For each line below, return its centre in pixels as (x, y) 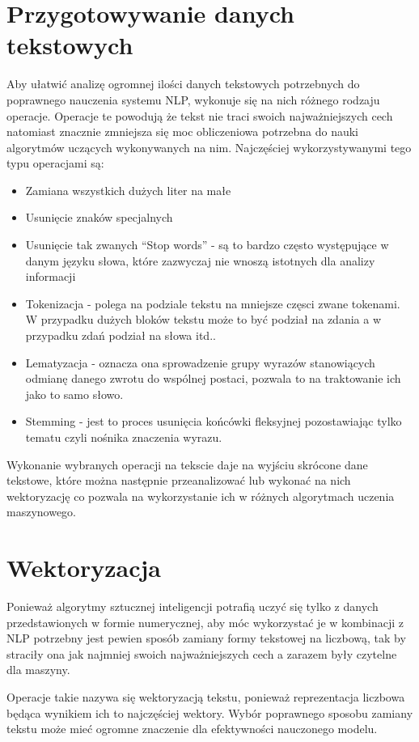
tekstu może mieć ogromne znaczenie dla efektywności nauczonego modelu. (192, 729)
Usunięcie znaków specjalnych (99, 217)
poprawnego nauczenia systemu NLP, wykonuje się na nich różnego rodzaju (193, 99)
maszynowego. (42, 512)
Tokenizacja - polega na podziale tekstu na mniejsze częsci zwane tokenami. (213, 303)
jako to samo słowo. (74, 394)
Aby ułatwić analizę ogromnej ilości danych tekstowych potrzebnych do (183, 84)
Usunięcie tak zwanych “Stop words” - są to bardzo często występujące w (207, 245)
